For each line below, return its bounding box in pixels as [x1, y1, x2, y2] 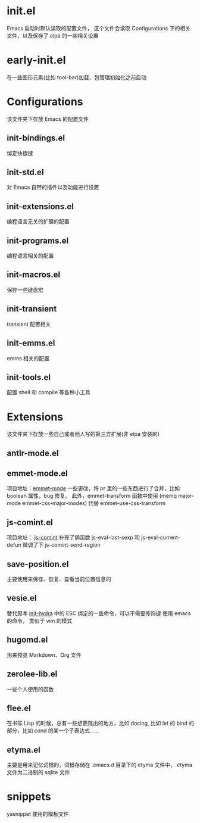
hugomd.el [7, 635, 48, 645]
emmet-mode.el [7, 469, 68, 479]
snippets [7, 790, 51, 803]
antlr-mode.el [7, 448, 59, 458]
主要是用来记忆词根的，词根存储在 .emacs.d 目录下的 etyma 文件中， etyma [7, 761, 193, 769]
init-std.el [7, 167, 44, 177]
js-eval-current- [141, 534, 180, 541]
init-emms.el [7, 338, 55, 348]
